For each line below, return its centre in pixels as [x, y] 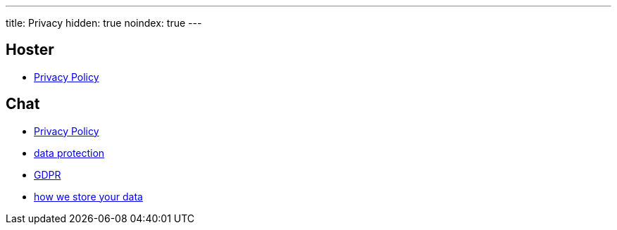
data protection [69, 153]
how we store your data [88, 196]
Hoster [30, 50]
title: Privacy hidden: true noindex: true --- [104, 23]
